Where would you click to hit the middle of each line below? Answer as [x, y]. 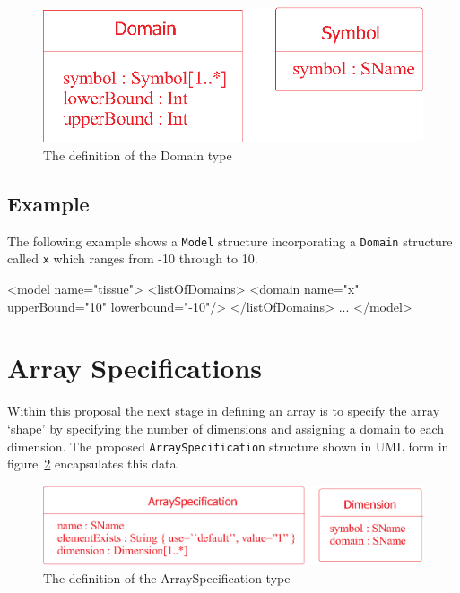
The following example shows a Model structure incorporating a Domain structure [230, 241]
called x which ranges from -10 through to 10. [133, 258]
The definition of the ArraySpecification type [167, 577]
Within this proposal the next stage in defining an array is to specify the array [224, 411]
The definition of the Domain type [138, 155]
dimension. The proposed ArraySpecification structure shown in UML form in [228, 446]
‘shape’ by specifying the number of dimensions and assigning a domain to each [226, 428]
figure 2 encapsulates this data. [94, 464]
